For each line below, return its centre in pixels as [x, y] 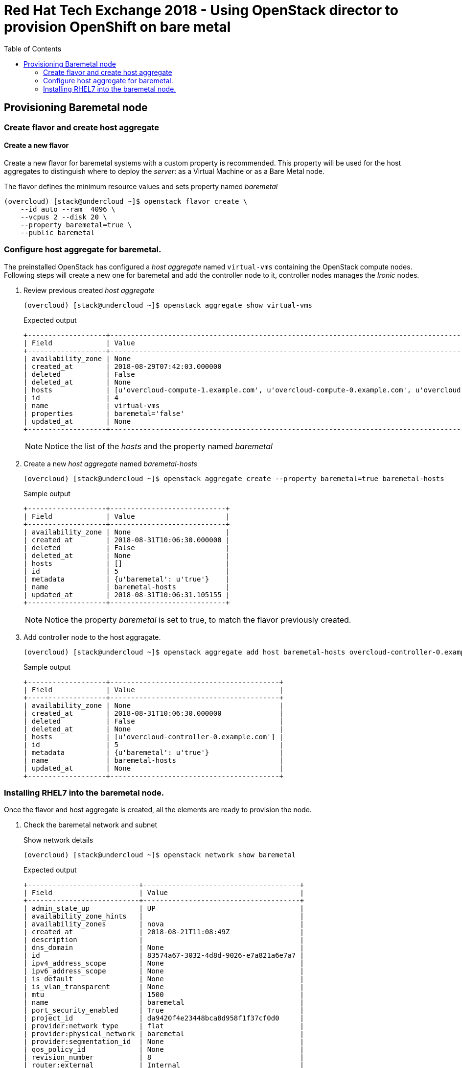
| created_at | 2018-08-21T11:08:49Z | [164, 932]
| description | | [164, 940]
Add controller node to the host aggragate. [92, 637]
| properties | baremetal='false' [104, 413]
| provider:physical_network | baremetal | [164, 1034]
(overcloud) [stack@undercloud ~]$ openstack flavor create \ [126, 201]
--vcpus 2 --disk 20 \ [64, 217]
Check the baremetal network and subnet [91, 825]
